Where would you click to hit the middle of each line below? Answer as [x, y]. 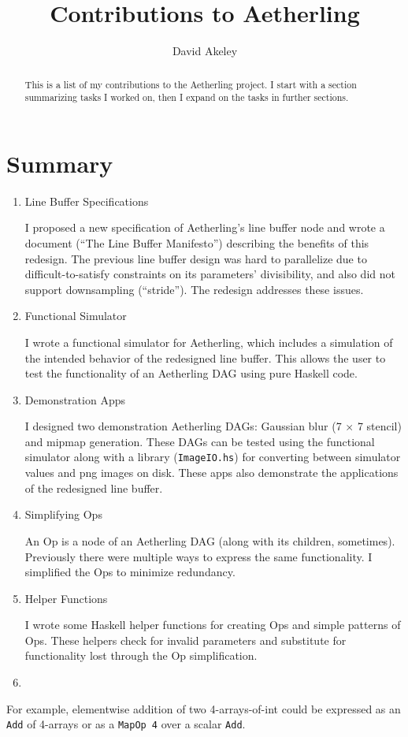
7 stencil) [379, 426]
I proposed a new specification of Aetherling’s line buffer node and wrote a [205, 227]
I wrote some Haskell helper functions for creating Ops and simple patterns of [213, 625]
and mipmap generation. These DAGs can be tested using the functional [200, 441]
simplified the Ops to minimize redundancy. [130, 572]
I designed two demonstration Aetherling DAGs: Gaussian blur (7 [183, 426]
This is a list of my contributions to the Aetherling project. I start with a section [191, 84]
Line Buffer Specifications [87, 201]
